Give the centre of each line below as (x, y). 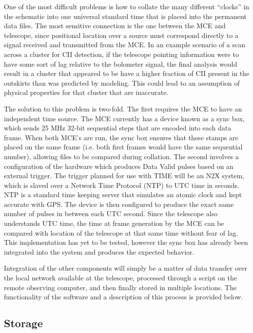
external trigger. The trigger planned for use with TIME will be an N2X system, (124, 176)
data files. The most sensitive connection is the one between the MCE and (115, 26)
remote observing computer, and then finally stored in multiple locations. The (120, 287)
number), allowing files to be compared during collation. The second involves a (121, 156)
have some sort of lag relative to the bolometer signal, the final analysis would (121, 64)
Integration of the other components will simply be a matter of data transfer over (126, 268)
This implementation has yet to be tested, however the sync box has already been (126, 242)
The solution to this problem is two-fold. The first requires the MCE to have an (123, 108)
